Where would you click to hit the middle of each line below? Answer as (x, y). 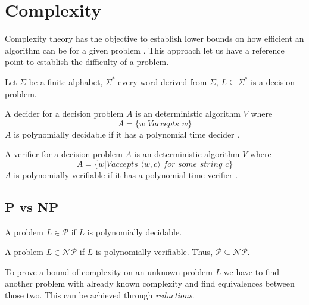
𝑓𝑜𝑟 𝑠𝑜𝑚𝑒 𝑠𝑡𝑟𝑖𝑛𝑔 (193, 164)
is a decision (273, 81)
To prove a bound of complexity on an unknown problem (109, 271)
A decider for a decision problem (64, 113)
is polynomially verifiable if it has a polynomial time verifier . (126, 174)
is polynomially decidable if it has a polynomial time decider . (127, 134)
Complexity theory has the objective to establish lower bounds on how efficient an (154, 38)
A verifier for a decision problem (64, 154)
